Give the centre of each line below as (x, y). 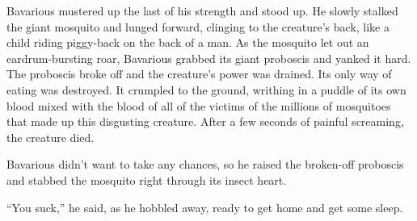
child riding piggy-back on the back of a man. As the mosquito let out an (188, 42)
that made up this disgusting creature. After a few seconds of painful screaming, (205, 121)
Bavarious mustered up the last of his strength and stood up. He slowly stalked (202, 10)
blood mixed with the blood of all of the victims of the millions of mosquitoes (199, 105)
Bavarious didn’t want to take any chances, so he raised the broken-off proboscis (205, 164)
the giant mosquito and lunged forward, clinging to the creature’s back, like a (198, 26)
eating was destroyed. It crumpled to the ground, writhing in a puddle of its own (206, 89)
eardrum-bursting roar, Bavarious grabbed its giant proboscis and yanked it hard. (209, 58)
